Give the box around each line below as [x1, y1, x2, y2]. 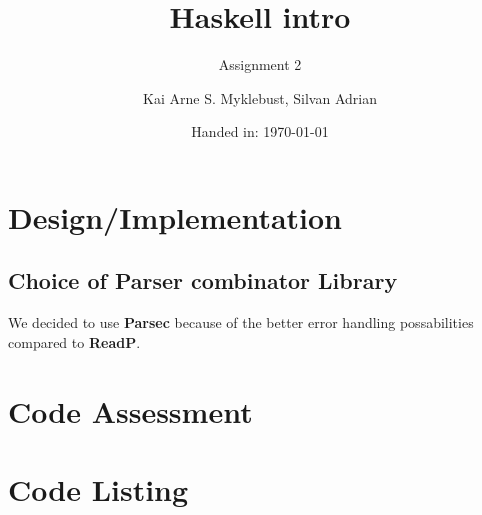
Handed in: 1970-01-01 [191, 121, 329, 142]
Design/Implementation [8, 196, 342, 237]
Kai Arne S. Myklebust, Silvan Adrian [143, 87, 377, 108]
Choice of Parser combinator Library [8, 265, 398, 296]
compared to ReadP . [8, 331, 141, 352]
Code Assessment [8, 390, 253, 431]
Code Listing [8, 469, 189, 510]
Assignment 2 [218, 54, 302, 75]
